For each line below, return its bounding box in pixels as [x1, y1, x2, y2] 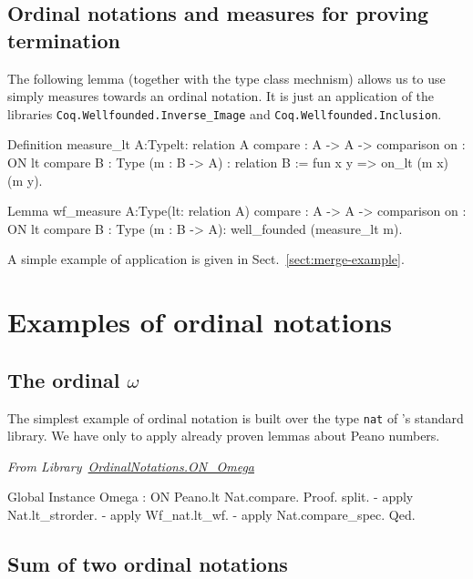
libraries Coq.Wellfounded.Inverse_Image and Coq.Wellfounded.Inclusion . [7, 104, 442, 123]
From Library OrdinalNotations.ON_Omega [7, 456, 255, 475]
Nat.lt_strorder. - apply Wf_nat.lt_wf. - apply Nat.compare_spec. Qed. [7, 505, 416, 524]
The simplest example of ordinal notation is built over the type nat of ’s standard [7, 408, 464, 427]
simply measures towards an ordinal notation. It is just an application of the [7, 86, 435, 106]
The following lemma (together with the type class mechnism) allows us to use [7, 68, 446, 87]
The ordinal [7, 365, 120, 393]
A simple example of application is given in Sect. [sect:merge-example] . [7, 249, 405, 269]
